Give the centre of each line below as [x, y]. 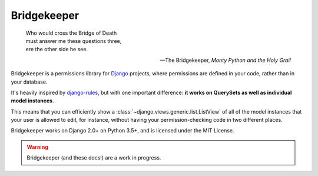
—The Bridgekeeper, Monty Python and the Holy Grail [225, 60]
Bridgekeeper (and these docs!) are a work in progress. [94, 158]
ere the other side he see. [57, 49]
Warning [37, 147]
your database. [29, 82]
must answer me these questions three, [74, 41]
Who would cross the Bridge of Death [71, 33]
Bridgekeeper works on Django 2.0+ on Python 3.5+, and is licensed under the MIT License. [122, 131]
